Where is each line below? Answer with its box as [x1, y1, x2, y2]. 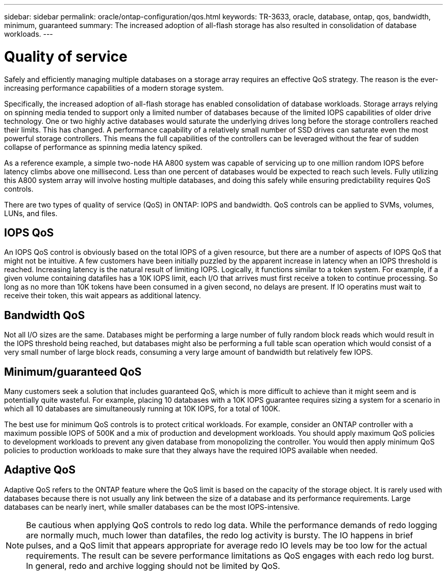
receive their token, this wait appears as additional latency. [4, 291, 201, 300]
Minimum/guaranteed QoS [4, 365, 142, 378]
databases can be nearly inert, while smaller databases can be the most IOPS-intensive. [4, 502, 300, 511]
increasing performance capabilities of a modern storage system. [4, 83, 224, 92]
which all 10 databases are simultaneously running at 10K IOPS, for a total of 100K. [4, 404, 281, 413]
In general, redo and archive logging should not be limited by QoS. [26, 560, 280, 571]
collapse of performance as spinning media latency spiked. [4, 142, 203, 151]
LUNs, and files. [4, 208, 58, 218]
